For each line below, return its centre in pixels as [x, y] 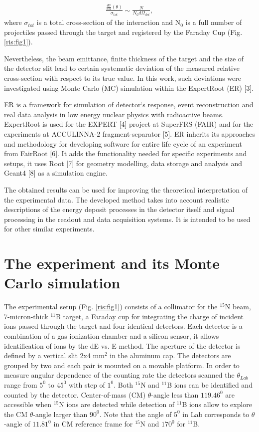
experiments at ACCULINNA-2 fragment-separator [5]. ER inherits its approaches [130, 133]
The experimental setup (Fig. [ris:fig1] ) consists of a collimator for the [111, 307]
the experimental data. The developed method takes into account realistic [117, 199]
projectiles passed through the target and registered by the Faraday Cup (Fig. [123, 32]
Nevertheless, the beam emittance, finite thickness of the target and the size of [124, 58]
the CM [16, 414]
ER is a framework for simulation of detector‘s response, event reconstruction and [129, 105]
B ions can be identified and [210, 384]
